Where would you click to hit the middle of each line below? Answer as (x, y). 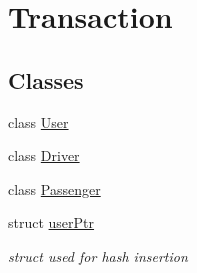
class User (38, 121)
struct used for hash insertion (98, 255)
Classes (46, 79)
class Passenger (54, 188)
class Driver (44, 155)
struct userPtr (51, 222)
